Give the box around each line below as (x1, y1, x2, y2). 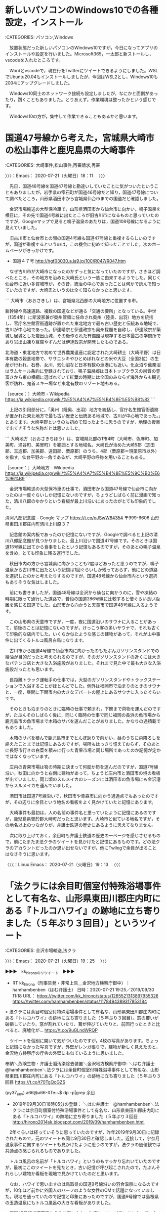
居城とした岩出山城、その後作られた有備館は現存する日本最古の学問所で (13, 332, 161, 339)
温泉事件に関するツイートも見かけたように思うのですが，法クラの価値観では (5, 1142, 161, 1148)
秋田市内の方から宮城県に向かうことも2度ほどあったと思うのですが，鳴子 (9, 560, 159, 566)
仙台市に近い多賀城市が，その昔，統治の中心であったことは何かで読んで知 (5, 280, 157, 287)
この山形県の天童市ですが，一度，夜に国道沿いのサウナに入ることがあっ (9, 619, 157, 625)
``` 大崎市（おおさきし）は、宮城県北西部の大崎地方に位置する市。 (5, 297, 141, 303)
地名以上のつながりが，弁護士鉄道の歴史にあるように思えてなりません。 (9, 822, 157, 828)
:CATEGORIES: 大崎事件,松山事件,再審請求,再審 (5, 162, 100, 168)
